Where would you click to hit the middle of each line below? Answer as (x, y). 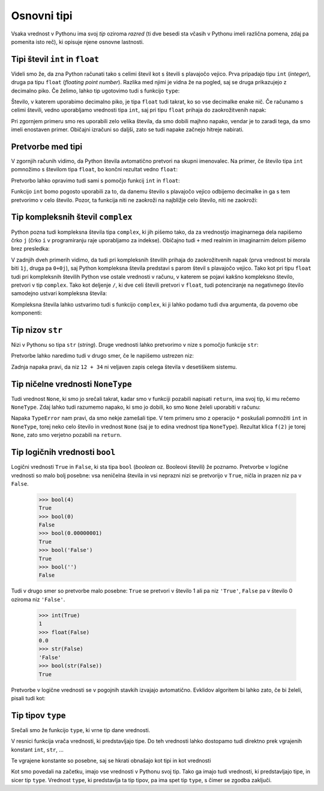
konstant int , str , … (37, 750)
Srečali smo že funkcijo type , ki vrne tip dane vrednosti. (81, 730)
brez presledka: (31, 249)
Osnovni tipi (42, 16)
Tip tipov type (38, 715)
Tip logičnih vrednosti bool (63, 452)
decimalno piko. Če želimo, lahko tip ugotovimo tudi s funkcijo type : (95, 91)
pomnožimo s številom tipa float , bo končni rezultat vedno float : (94, 169)
